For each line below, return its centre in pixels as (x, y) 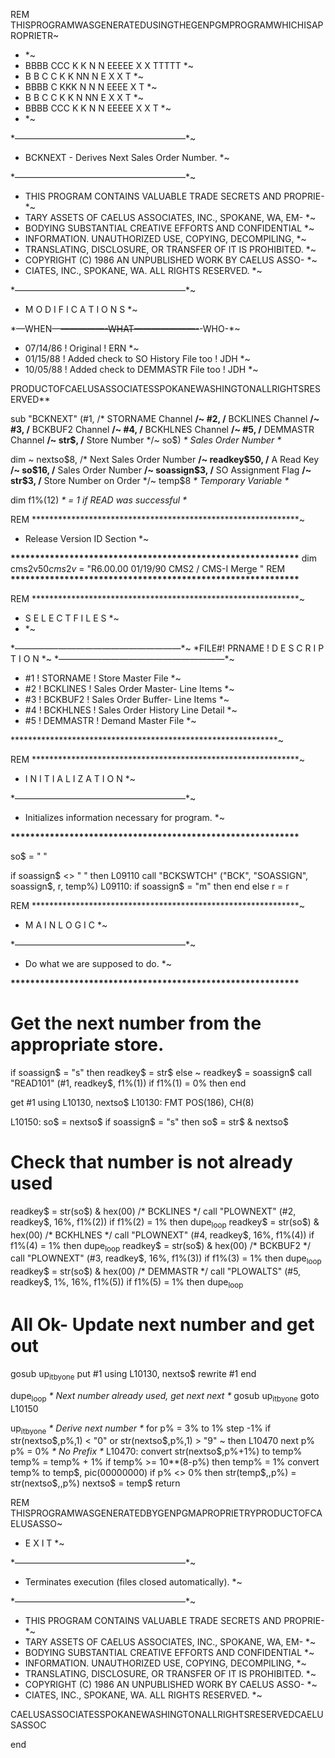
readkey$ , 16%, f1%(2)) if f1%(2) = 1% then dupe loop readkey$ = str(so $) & (165, 1222)
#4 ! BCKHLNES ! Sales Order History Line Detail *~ (131, 710)
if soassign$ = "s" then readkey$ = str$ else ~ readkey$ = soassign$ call (161, 1072)
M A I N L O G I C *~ (66, 925)
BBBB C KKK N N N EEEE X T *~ (91, 87)
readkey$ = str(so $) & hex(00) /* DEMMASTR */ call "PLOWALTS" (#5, (156, 1271)
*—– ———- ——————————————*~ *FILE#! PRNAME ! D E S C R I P (167, 648)
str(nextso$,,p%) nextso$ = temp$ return (95, 1483)
